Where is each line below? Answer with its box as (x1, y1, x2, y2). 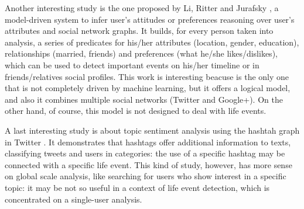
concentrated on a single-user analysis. (5, 193, 142, 205)
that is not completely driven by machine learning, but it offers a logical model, (5, 82, 291, 94)
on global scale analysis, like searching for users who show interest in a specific (5, 170, 286, 182)
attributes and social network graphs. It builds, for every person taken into (5, 25, 274, 37)
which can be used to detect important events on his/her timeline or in (5, 58, 259, 71)
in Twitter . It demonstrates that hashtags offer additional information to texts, (5, 135, 291, 148)
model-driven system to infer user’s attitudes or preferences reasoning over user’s (5, 13, 295, 25)
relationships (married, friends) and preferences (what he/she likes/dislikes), (5, 47, 278, 60)
